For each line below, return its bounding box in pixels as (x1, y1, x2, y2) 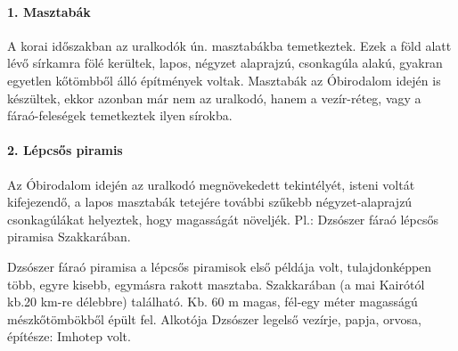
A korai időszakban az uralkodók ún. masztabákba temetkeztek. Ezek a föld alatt (7, 36, 452, 54)
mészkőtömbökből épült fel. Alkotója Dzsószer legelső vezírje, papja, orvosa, (7, 309, 422, 328)
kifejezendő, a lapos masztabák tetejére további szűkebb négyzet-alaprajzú (7, 192, 413, 211)
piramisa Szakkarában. (7, 227, 131, 246)
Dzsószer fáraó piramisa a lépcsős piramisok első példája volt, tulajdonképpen (7, 257, 432, 275)
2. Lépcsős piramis (7, 141, 123, 159)
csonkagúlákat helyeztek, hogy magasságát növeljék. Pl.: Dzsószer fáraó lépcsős (7, 209, 438, 228)
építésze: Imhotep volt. (7, 327, 131, 346)
